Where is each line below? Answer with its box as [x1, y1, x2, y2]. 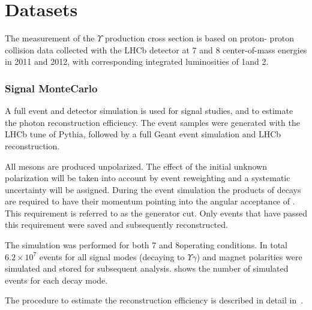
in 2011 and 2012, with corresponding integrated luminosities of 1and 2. [5, 55, 269, 68]
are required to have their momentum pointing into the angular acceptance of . [5, 195, 295, 207]
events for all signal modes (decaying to [39, 250, 185, 263]
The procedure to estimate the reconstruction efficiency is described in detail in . [5, 294, 304, 306]
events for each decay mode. [5, 273, 108, 286]
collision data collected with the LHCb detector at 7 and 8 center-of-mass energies [5, 43, 307, 56]
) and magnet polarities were [196, 250, 302, 263]
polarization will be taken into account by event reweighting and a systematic [5, 171, 290, 184]
